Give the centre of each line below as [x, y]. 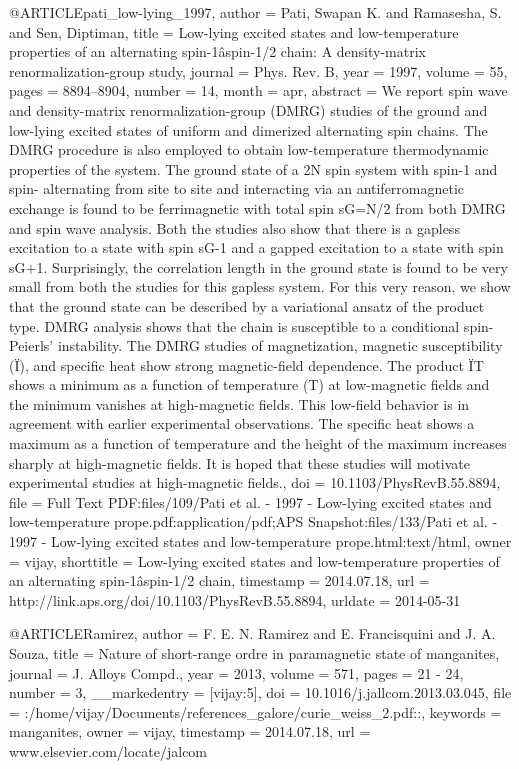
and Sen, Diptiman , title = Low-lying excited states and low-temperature [234, 31]
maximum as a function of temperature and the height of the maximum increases [258, 443]
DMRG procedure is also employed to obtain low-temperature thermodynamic [249, 149]
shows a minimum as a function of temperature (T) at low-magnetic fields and [249, 384]
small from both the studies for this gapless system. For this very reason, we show [260, 286]
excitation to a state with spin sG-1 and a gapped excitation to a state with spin [256, 247]
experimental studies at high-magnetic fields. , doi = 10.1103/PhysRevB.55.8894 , [255, 482]
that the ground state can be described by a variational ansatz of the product [247, 305]
